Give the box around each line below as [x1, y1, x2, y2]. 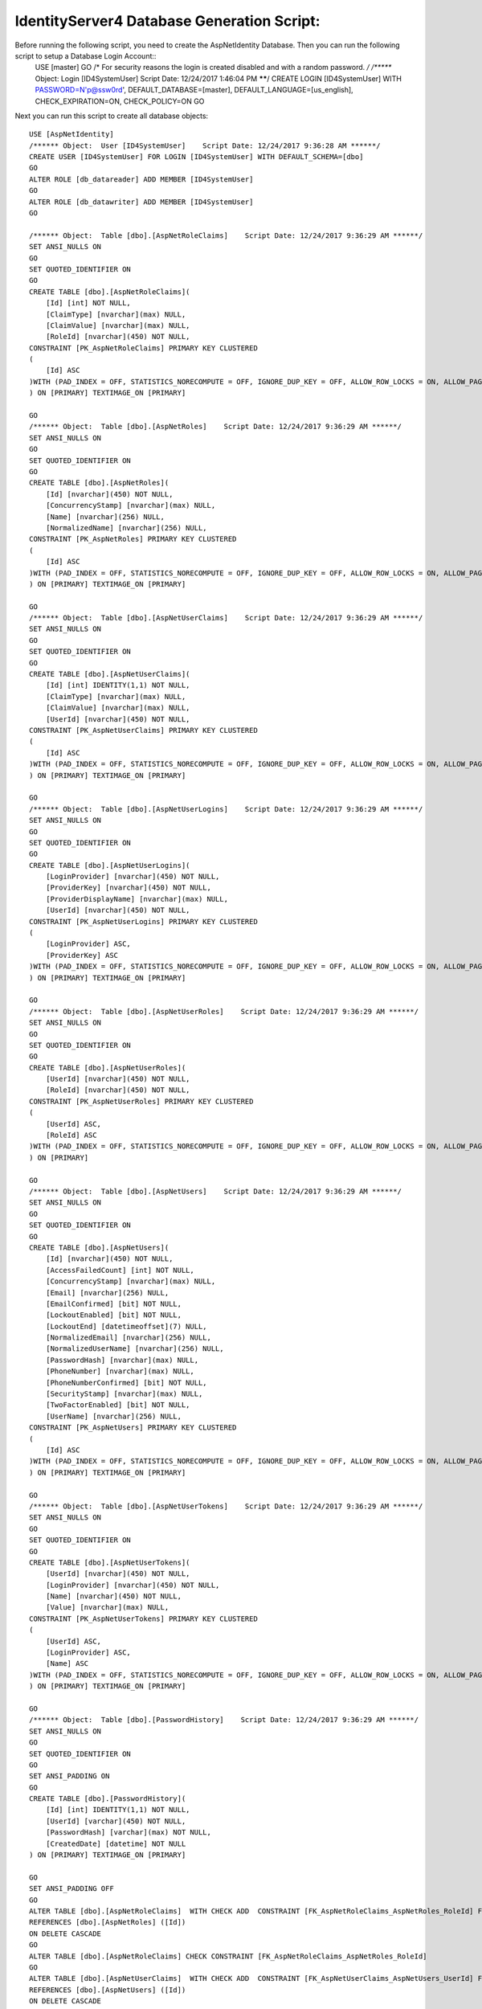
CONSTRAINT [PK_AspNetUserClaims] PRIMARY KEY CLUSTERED [29, 726, 259, 734]
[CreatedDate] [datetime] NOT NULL [45, 1839, 186, 1848]
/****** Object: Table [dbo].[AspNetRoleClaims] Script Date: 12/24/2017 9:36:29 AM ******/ [29, 231, 423, 240]
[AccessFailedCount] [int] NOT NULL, [45, 1266, 194, 1275]
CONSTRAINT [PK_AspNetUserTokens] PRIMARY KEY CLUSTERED [29, 1614, 259, 1623]
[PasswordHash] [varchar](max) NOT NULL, [45, 1828, 212, 1837]
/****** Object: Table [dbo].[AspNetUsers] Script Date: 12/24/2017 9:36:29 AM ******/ [29, 1187, 402, 1196]
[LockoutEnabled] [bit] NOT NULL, [45, 1311, 182, 1320]
